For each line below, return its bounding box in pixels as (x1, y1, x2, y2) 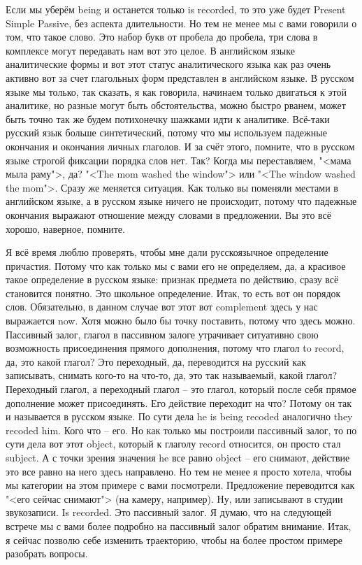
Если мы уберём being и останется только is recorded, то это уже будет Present (6, 2, 346, 16)
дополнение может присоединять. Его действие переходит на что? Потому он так (6, 395, 352, 410)
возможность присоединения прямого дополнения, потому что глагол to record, (6, 341, 345, 355)
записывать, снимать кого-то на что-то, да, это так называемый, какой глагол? (6, 368, 338, 382)
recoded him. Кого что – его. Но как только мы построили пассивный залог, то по (6, 422, 357, 437)
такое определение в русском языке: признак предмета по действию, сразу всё (6, 272, 339, 287)
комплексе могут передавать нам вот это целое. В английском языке (6, 43, 295, 57)
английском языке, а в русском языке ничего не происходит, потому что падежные (6, 194, 357, 208)
